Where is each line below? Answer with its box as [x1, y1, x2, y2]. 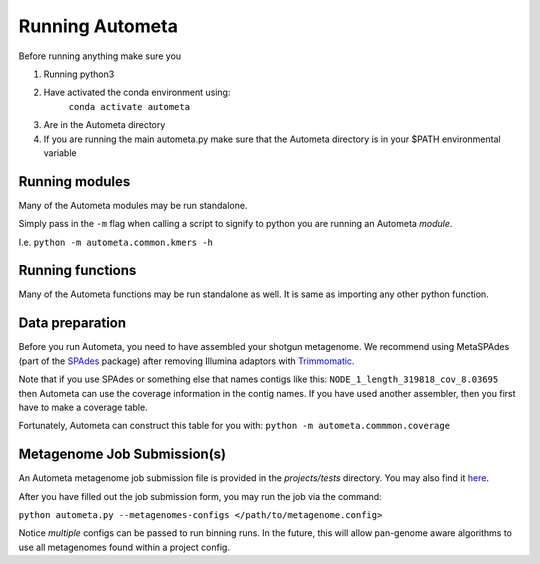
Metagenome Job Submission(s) [18, 446, 227, 463]
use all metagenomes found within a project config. [18, 541, 230, 553]
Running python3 [43, 68, 115, 80]
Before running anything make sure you [18, 50, 182, 62]
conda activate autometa [68, 101, 190, 112]
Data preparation [18, 315, 127, 332]
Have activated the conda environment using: [43, 86, 231, 99]
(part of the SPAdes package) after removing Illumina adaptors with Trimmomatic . [18, 355, 355, 367]
